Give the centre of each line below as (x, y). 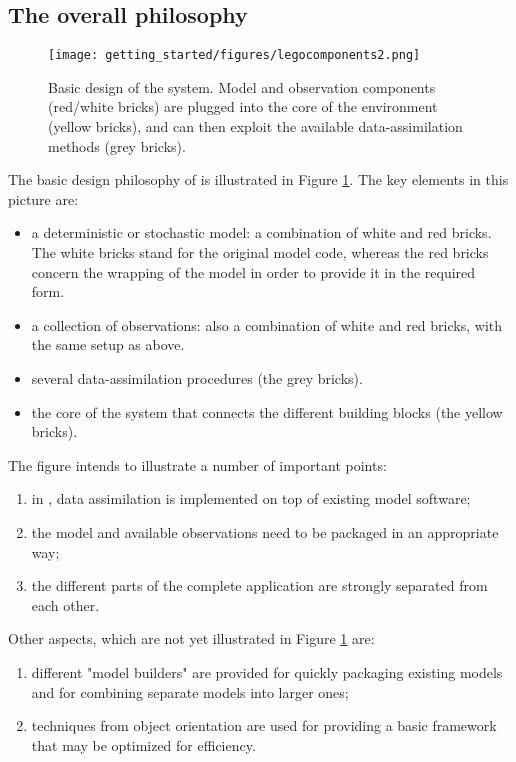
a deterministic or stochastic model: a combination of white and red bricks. (261, 232)
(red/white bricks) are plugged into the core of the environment (243, 106)
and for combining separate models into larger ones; (190, 691)
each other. (65, 604)
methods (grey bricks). (117, 145)
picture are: (43, 198)
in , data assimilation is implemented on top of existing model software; (251, 498)
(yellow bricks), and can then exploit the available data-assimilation (255, 126)
